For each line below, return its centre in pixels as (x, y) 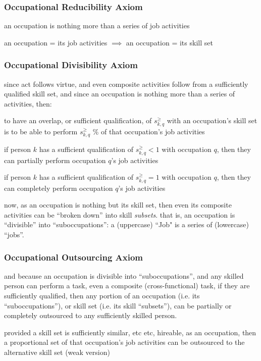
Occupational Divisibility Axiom (71, 65)
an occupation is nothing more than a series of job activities (97, 25)
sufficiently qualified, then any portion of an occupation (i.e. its (102, 296)
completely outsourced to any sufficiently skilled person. (91, 315)
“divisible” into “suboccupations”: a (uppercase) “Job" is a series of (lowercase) (126, 224)
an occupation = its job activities (56, 42)
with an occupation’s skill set (212, 120)
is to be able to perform (41, 131)
